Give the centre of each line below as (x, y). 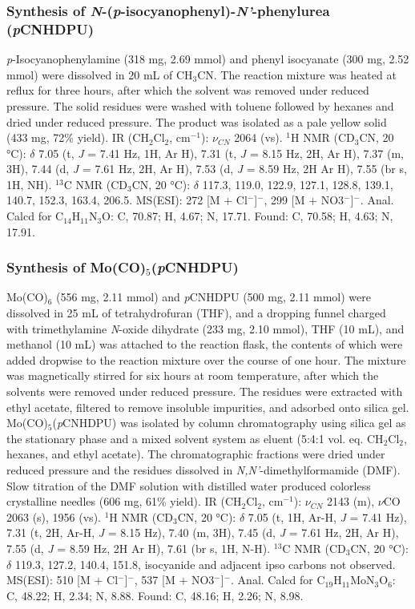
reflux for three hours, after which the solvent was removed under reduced (188, 90)
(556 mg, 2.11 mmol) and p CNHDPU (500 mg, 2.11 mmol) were (214, 297)
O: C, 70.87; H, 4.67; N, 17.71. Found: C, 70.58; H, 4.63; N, (248, 216)
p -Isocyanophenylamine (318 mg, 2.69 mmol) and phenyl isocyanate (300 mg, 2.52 (208, 59)
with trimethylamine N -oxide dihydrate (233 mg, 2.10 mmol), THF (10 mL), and (205, 328)
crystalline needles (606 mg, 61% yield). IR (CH (124, 501)
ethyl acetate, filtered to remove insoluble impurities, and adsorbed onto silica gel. (208, 407)
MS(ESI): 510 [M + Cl (62, 580)
